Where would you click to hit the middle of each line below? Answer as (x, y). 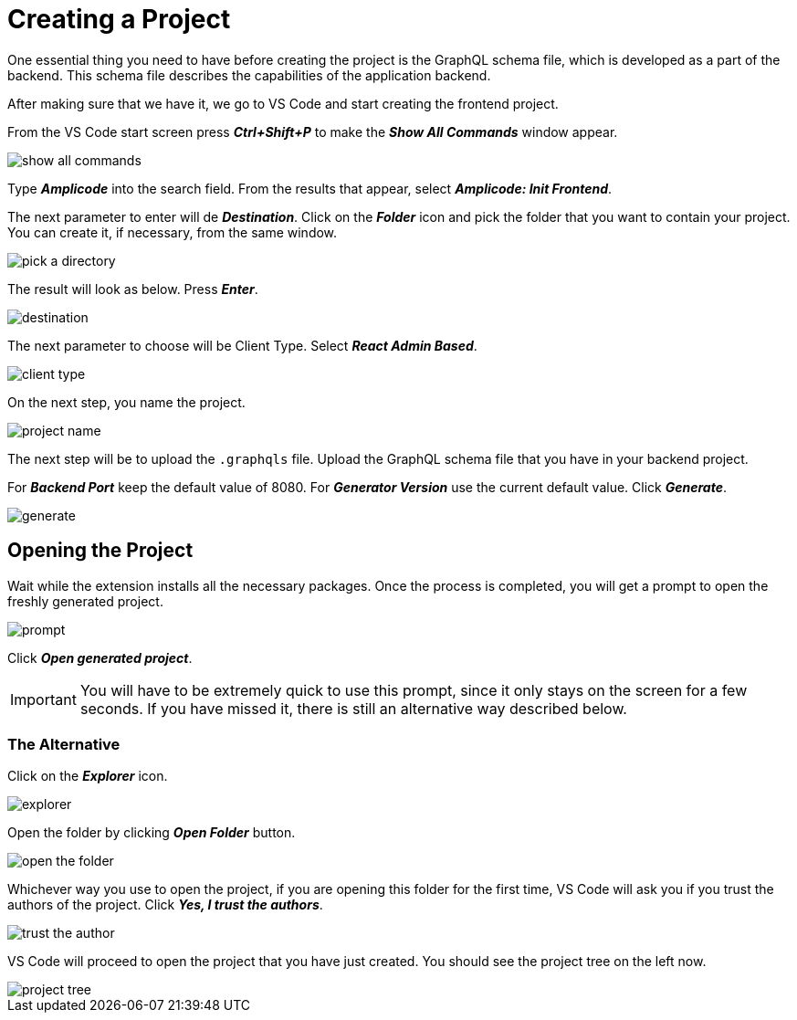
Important (43, 699)
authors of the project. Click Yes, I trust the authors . (165, 905)
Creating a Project (119, 19)
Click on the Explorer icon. (88, 776)
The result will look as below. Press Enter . (133, 289)
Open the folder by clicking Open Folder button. (152, 833)
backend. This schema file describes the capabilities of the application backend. (249, 75)
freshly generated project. (85, 601)
